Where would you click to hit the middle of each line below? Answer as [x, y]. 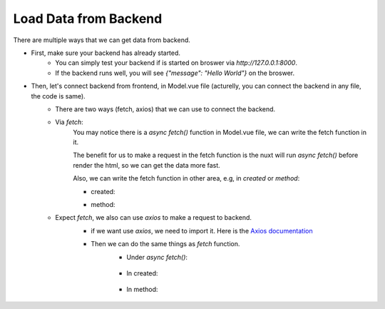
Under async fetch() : [157, 257]
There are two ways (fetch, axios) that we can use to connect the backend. [165, 109]
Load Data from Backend [88, 19]
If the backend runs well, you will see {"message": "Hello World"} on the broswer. [175, 73]
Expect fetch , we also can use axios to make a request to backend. [154, 218]
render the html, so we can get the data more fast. [147, 165]
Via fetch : [69, 122]
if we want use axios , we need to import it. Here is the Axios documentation [202, 231]
